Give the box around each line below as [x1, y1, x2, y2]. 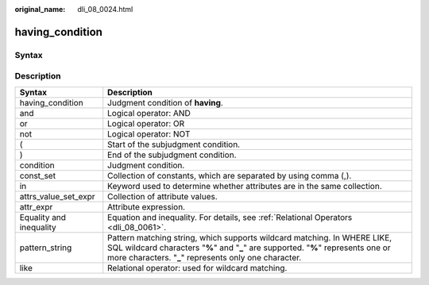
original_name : [14, 5, 66, 13]
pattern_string [19, 242, 72, 253]
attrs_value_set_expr [19, 191, 95, 202]
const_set [19, 170, 56, 181]
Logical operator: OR [107, 117, 185, 129]
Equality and [19, 211, 67, 222]
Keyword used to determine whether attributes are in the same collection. [107, 180, 383, 191]
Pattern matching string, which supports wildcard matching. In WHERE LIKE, [107, 232, 392, 243]
